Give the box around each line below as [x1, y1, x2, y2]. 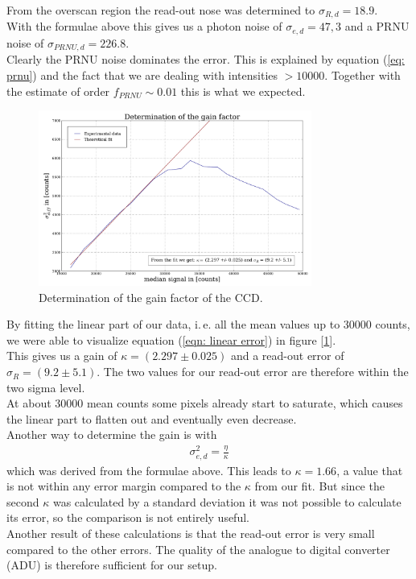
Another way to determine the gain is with [6, 426, 217, 443]
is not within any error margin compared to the [6, 478, 241, 494]
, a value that [336, 461, 403, 478]
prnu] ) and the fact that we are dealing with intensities [6, 66, 278, 83]
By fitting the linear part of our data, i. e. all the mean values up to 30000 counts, [6, 316, 410, 333]
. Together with [324, 66, 401, 83]
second [6, 493, 39, 510]
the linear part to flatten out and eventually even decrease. [6, 410, 297, 427]
